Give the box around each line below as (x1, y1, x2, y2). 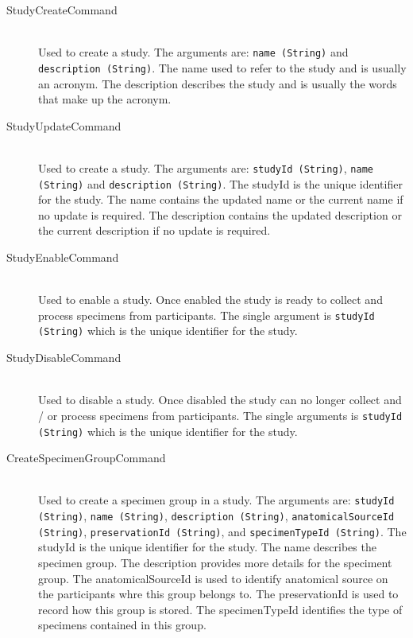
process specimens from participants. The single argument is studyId (38, 306, 375, 323)
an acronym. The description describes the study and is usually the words (38, 75, 397, 91)
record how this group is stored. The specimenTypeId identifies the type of (38, 601, 403, 617)
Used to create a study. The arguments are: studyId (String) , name (38, 159, 373, 176)
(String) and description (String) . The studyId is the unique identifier (38, 175, 403, 192)
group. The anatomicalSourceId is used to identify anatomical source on (38, 570, 388, 586)
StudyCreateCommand (6, 2, 118, 18)
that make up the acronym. (38, 91, 172, 107)
